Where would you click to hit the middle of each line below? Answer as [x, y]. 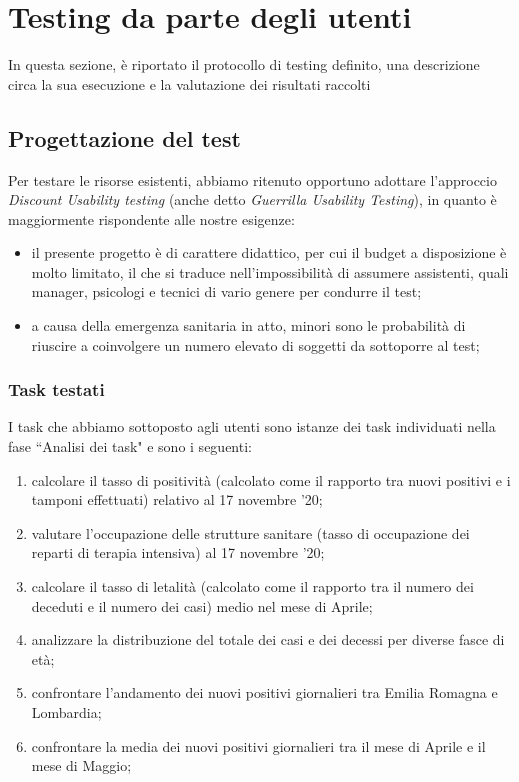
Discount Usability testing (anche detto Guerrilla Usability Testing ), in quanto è [252, 199]
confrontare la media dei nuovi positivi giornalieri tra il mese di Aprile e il [258, 745]
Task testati [56, 389]
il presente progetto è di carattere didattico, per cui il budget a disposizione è [269, 252]
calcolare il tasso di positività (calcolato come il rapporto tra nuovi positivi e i [271, 479]
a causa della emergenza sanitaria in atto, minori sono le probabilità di [248, 325]
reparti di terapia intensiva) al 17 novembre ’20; [178, 552]
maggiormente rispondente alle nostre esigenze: [151, 218]
